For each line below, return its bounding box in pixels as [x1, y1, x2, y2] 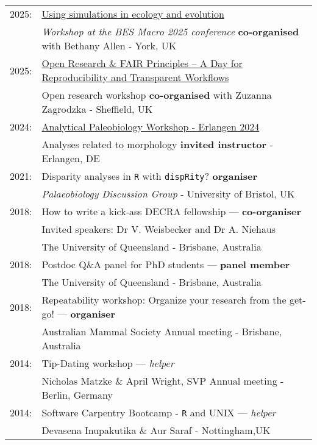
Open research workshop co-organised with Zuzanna [41, 88, 272, 102]
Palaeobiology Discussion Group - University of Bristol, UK [41, 187, 295, 201]
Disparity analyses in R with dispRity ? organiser [41, 169, 257, 183]
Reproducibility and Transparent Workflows [41, 70, 229, 84]
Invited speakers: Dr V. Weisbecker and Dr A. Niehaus [41, 222, 276, 236]
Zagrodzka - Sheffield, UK [41, 102, 153, 116]
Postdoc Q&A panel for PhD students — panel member [41, 257, 290, 271]
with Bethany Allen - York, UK [41, 38, 177, 52]
